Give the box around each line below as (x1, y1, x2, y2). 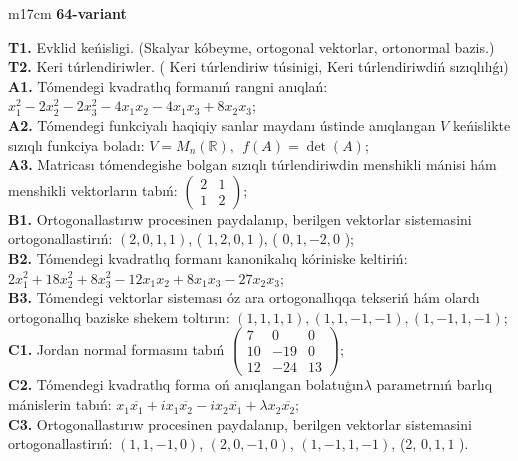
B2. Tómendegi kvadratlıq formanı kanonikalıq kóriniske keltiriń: (8, 247, 408, 268)
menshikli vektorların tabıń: (8, 179, 178, 200)
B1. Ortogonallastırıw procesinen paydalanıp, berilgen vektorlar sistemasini (8, 208, 472, 229)
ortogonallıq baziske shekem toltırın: (8, 306, 230, 327)
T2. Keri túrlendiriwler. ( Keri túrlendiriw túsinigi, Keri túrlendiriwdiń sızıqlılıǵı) (8, 56, 509, 77)
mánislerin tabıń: (8, 394, 112, 415)
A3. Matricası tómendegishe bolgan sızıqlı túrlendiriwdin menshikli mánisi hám (8, 154, 497, 175)
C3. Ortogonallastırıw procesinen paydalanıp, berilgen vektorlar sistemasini (8, 413, 472, 434)
